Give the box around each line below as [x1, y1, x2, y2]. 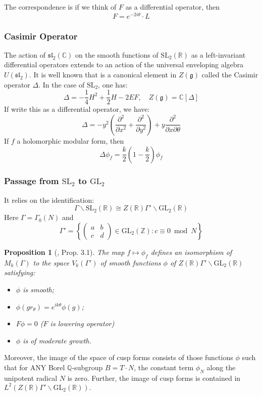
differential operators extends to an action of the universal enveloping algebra [4, 59, 244, 70]
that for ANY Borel [4, 362, 65, 372]
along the [206, 362, 236, 372]
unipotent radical [4, 372, 58, 383]
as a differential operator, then [125, 2, 220, 12]
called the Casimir [201, 69, 258, 80]
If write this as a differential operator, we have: [4, 104, 150, 114]
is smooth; [23, 284, 55, 294]
